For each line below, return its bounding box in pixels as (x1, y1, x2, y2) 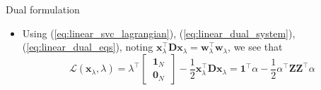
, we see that (228, 39, 283, 54)
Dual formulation (6, 2, 80, 16)
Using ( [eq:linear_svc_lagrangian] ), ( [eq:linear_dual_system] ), (22, 25, 296, 40)
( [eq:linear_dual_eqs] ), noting (22, 39, 153, 54)
